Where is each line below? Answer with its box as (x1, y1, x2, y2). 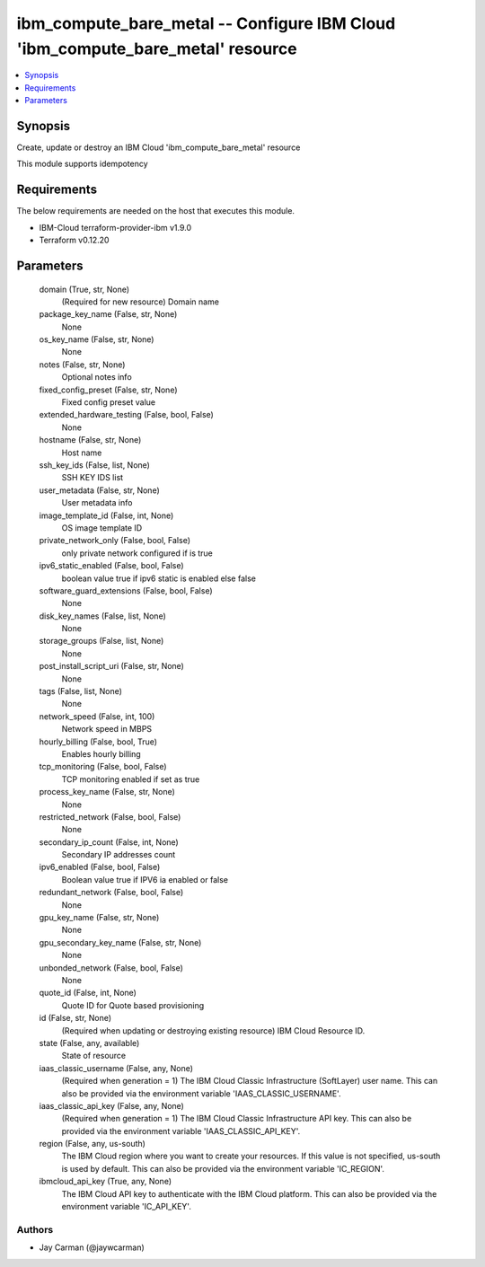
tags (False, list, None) (39, 686, 123, 697)
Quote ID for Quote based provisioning (61, 999, 205, 1010)
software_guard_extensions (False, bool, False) (39, 585, 213, 596)
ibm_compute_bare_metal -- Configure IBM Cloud (16, 13, 396, 33)
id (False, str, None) (39, 1013, 112, 1024)
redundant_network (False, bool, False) (39, 887, 184, 898)
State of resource (61, 1051, 127, 1061)
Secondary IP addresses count (61, 849, 176, 860)
